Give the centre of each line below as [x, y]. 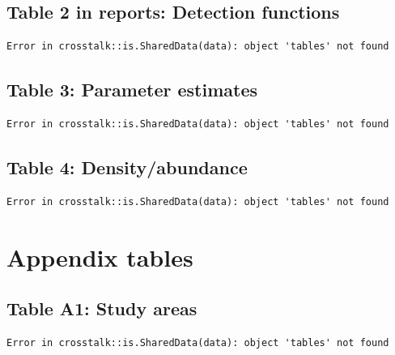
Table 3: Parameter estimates [132, 90]
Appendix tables [100, 257]
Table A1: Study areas [102, 308]
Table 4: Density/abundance [127, 167]
